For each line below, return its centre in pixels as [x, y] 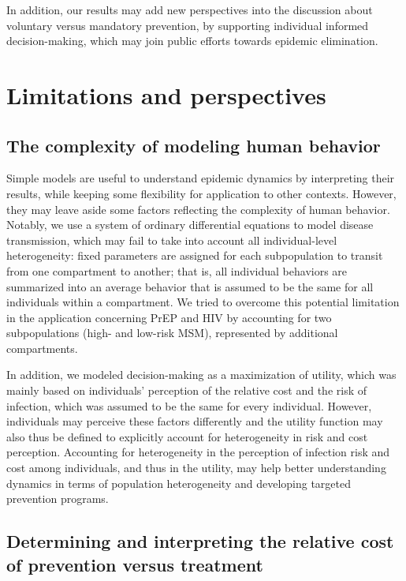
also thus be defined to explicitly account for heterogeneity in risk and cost [187, 436]
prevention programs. [58, 499]
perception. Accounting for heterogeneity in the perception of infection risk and [198, 452]
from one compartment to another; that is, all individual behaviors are [177, 270]
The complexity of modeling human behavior [194, 145]
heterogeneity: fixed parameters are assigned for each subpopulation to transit [195, 255]
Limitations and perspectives [166, 94]
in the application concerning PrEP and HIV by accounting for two [169, 317]
